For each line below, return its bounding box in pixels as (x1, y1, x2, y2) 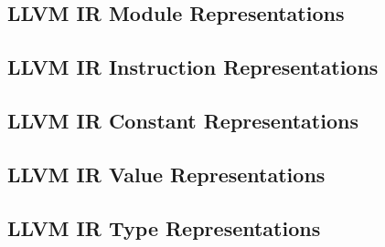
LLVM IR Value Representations (7, 160, 326, 188)
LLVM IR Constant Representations (7, 106, 358, 134)
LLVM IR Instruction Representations (7, 53, 379, 81)
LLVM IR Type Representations (7, 213, 321, 242)
